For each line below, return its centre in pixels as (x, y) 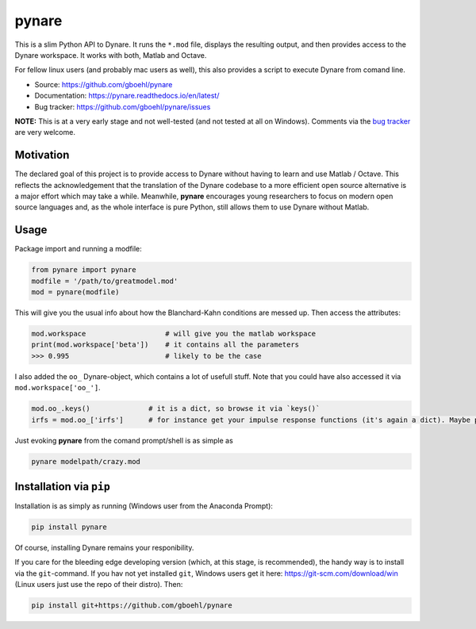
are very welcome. (45, 132)
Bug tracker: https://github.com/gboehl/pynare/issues (123, 106)
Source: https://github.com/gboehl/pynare (104, 84)
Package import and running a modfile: (78, 249)
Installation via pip (62, 487)
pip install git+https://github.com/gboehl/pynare (132, 606)
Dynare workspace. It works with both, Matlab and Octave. (111, 55)
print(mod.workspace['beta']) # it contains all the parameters (165, 345)
